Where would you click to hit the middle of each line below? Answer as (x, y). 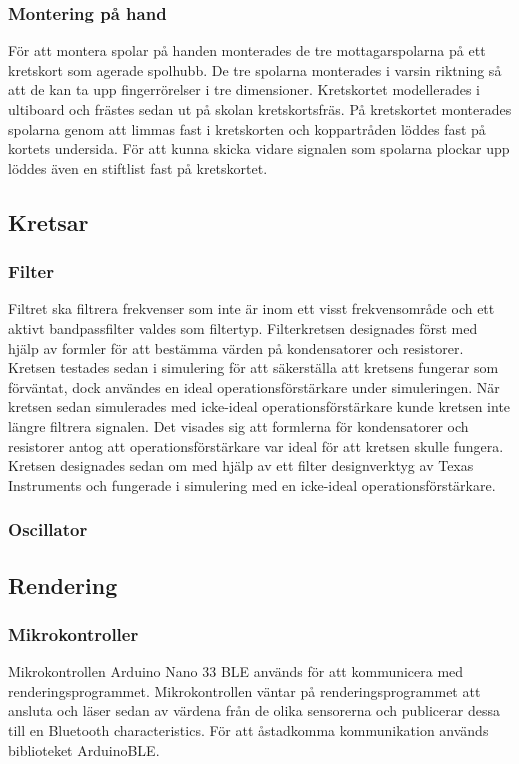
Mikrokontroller (73, 633)
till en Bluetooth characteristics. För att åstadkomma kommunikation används (248, 729)
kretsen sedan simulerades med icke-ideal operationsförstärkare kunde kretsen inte (259, 406)
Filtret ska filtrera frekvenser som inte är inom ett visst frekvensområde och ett (251, 308)
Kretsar (48, 221)
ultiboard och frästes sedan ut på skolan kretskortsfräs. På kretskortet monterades (260, 109)
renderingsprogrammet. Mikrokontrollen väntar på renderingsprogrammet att (244, 690)
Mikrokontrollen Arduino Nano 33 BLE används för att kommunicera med (236, 671)
